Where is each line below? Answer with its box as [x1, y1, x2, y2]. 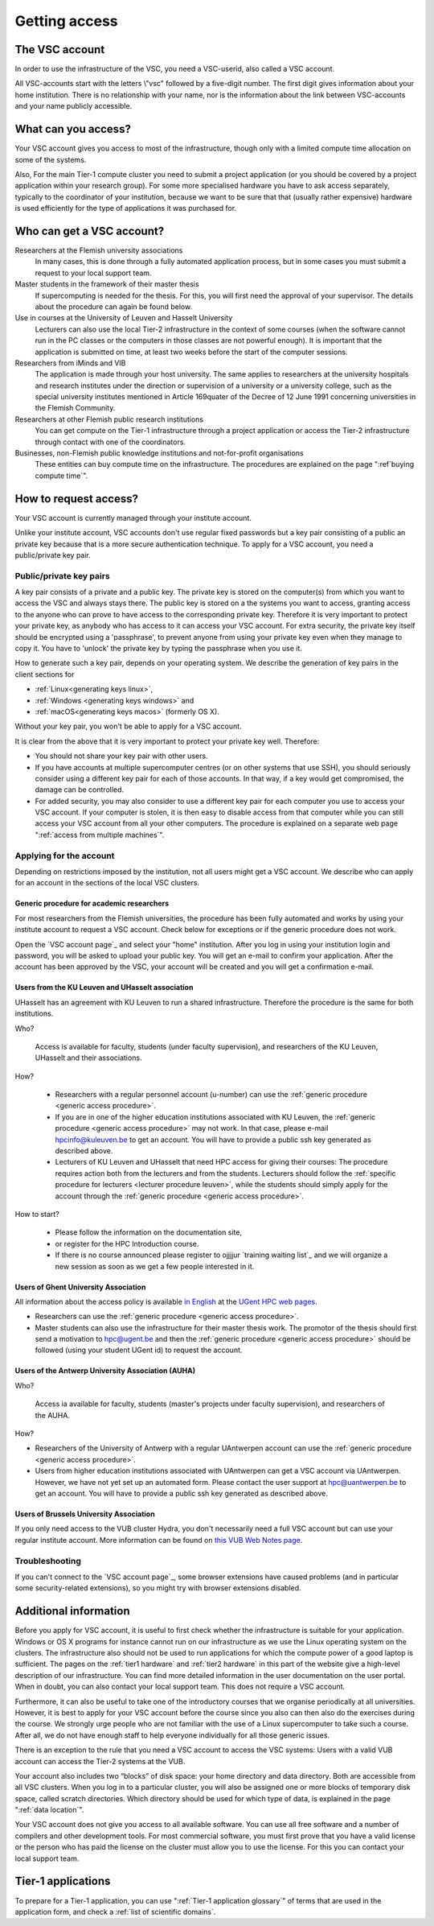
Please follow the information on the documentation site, [55, 1227, 243, 1237]
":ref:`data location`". [14, 1805, 84, 1815]
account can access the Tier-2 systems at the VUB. [14, 1756, 186, 1766]
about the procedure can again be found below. [35, 302, 193, 311]
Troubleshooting [14, 1555, 82, 1566]
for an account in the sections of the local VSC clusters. [14, 878, 200, 888]
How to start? [14, 1209, 59, 1219]
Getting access [14, 12, 118, 30]
